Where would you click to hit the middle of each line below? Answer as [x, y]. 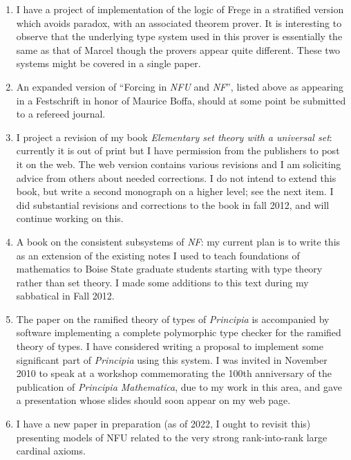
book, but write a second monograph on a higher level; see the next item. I [175, 191]
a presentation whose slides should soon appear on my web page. [153, 400]
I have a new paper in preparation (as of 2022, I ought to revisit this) [163, 424]
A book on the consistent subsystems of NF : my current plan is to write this [178, 241]
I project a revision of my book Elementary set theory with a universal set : [174, 137]
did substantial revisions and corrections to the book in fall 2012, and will [173, 204]
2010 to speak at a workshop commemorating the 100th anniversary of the [174, 373]
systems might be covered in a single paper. [108, 63]
